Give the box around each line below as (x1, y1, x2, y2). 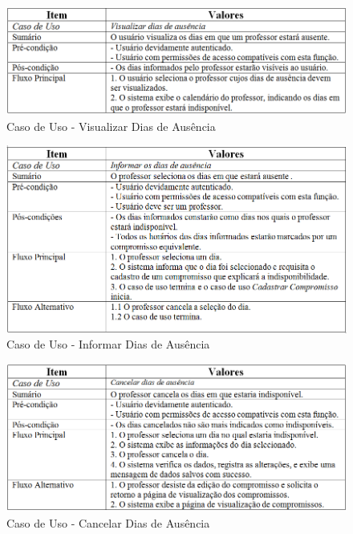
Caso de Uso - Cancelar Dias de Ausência (6, 514, 210, 531)
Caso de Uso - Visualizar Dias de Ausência (6, 117, 216, 134)
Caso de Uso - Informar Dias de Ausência (6, 336, 210, 353)
